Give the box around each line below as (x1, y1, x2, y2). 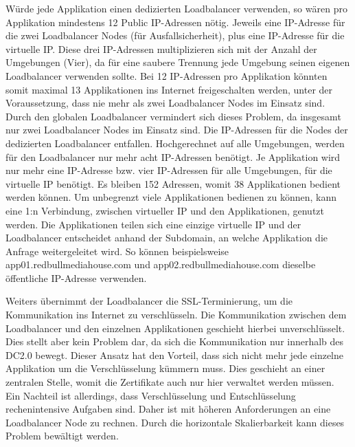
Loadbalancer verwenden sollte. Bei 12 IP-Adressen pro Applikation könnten (5, 68, 328, 83)
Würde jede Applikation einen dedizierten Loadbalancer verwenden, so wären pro (5, 1, 347, 15)
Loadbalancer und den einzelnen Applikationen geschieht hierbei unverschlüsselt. (5, 320, 345, 335)
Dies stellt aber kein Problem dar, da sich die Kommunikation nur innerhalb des (5, 334, 344, 349)
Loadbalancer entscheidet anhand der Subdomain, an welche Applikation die (5, 230, 328, 245)
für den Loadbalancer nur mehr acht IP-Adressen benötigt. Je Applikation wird (5, 149, 341, 164)
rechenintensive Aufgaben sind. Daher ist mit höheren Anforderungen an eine (5, 402, 331, 416)
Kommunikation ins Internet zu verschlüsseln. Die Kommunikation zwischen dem (5, 307, 347, 322)
